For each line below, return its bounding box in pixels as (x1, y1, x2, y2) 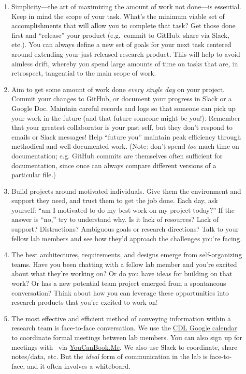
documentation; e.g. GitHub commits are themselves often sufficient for (11, 150, 223, 160)
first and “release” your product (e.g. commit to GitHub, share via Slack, (11, 30, 230, 40)
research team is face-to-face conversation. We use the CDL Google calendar (11, 323, 237, 333)
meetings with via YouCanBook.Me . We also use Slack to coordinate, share (11, 342, 238, 352)
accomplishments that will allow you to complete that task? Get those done (11, 20, 235, 31)
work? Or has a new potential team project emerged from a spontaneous (11, 278, 226, 288)
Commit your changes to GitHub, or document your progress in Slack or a (11, 93, 232, 104)
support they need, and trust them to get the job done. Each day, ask (11, 195, 218, 205)
